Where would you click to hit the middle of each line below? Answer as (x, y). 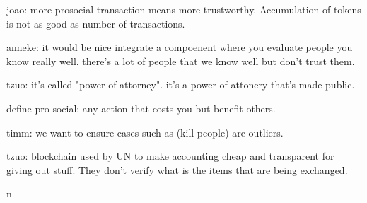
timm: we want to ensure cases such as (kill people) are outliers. (145, 132)
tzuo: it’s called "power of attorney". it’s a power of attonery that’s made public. (181, 85)
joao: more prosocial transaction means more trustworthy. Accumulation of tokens (184, 9)
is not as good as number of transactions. (96, 23)
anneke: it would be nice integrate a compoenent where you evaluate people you (180, 47)
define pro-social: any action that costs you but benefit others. (141, 108)
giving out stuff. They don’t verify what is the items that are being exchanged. (177, 169)
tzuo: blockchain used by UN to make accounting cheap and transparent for (170, 156)
